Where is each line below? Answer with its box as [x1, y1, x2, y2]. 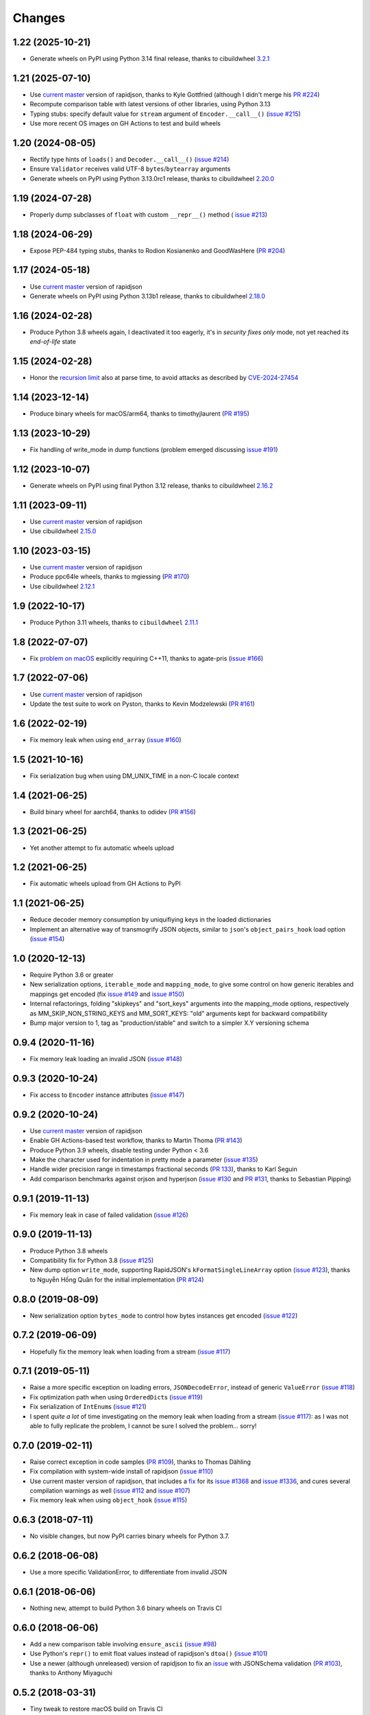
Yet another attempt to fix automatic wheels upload [29, 844, 175, 852]
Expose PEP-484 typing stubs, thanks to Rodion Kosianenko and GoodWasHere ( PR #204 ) [29, 246, 286, 255]
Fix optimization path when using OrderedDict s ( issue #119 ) [29, 1393, 203, 1401]
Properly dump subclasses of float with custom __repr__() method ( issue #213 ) [29, 210, 268, 219]
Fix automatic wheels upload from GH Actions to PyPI [29, 879, 181, 888]
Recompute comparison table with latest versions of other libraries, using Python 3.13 [29, 100, 271, 108]
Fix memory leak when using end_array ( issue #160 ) [29, 735, 182, 744]
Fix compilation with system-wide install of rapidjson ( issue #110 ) [29, 1467, 214, 1476]
